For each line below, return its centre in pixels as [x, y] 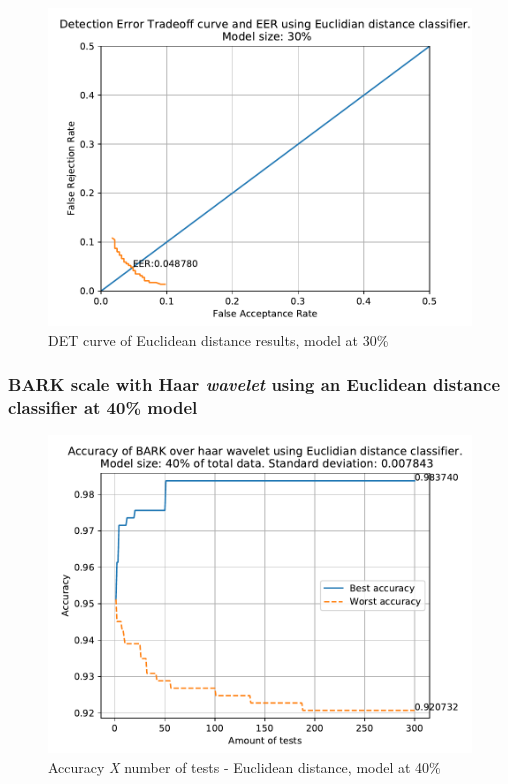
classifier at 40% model [103, 407]
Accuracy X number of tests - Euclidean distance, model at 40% [244, 766]
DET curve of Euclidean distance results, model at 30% [218, 339]
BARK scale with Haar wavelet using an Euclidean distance [254, 384]
